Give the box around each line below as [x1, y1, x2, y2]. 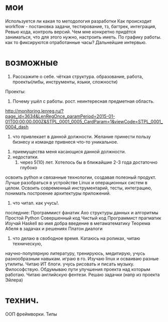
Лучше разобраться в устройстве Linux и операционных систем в [5, 179, 148, 185]
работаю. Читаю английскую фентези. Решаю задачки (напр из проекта [5, 271, 160, 277]
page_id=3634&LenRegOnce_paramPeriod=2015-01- [5, 113, 115, 119]
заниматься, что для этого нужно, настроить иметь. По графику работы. [5, 34, 161, 40]
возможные [5, 57, 59, 69]
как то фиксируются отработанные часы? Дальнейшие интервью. [5, 39, 147, 45]
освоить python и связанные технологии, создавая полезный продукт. [5, 174, 156, 180]
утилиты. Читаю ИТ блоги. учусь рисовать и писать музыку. [5, 261, 134, 267]
